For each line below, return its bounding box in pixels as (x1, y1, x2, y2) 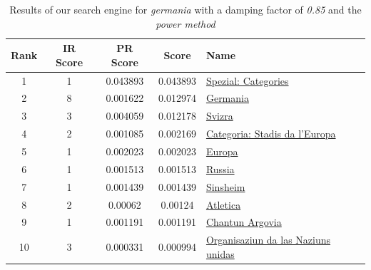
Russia (205, 161, 235, 176)
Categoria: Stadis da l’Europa (205, 126, 336, 141)
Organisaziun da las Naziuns (205, 232, 331, 247)
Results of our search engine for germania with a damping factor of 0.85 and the (9, 2, 362, 16)
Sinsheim (205, 179, 245, 194)
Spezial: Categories (205, 73, 289, 88)
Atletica (205, 197, 241, 212)
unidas (205, 246, 235, 261)
